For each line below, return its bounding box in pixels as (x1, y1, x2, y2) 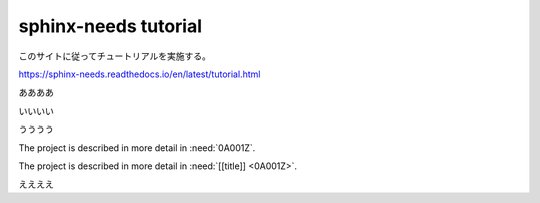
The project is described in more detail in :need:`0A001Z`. (18, 141, 256, 154)
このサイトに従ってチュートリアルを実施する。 (18, 50, 212, 62)
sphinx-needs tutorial (18, 15, 203, 37)
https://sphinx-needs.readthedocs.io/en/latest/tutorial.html (18, 68, 261, 80)
